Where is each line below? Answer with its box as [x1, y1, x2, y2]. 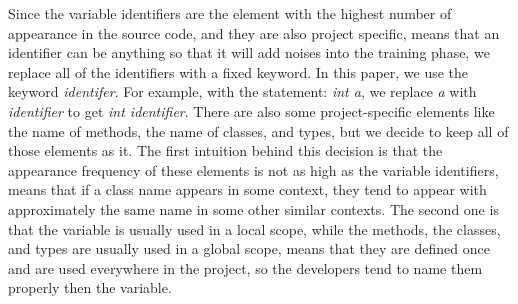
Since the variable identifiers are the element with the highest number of [8, 3, 452, 23]
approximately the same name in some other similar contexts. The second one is [8, 198, 499, 219]
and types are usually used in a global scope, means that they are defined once [8, 238, 490, 259]
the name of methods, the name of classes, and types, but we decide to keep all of [8, 120, 509, 141]
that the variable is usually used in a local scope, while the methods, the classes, [8, 218, 501, 239]
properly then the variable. [8, 277, 172, 298]
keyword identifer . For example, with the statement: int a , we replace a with [8, 81, 477, 102]
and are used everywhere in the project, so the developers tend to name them [8, 257, 483, 278]
